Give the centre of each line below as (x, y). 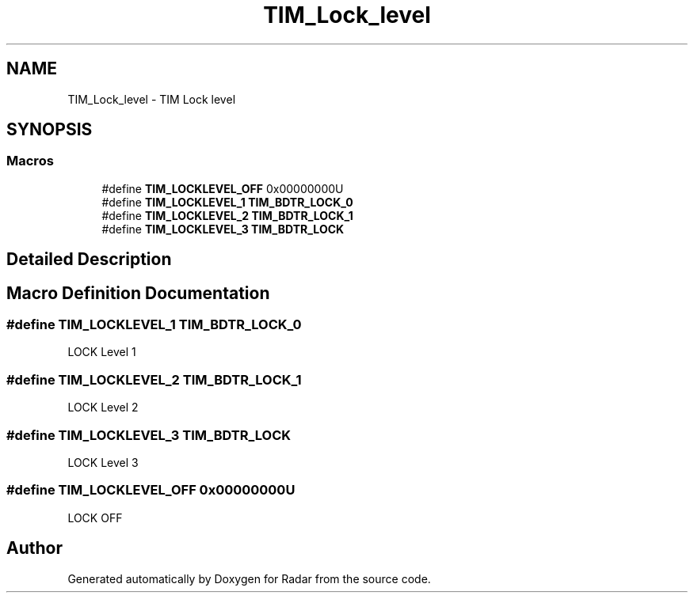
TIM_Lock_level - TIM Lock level (152, 99)
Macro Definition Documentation (138, 293)
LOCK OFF (95, 517)
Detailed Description (89, 260)
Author (34, 548)
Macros (30, 161)
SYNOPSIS (50, 130)
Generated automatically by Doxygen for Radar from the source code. (249, 578)
